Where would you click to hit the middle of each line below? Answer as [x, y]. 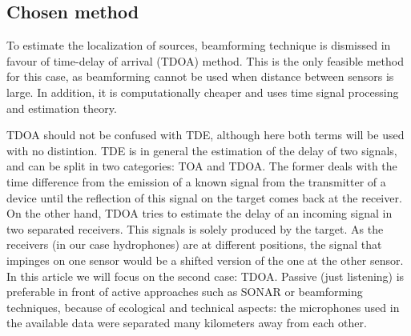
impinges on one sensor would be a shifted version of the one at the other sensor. [205, 260]
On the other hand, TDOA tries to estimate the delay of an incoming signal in [199, 213]
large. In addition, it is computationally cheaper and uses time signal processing [203, 92]
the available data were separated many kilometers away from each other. [187, 323]
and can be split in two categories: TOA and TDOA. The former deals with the [202, 166]
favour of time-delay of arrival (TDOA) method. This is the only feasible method [205, 60]
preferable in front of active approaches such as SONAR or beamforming [185, 292]
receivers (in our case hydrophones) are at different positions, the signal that [194, 244]
